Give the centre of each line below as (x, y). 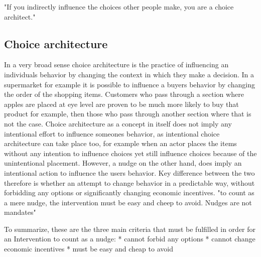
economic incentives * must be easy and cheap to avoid (89, 249)
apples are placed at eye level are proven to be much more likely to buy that (121, 104)
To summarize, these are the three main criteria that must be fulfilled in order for (130, 229)
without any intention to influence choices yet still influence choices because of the (130, 153)
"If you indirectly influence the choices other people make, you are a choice (119, 7)
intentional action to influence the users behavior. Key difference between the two (129, 172)
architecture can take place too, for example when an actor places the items (120, 143)
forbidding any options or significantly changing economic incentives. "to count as (129, 192)
